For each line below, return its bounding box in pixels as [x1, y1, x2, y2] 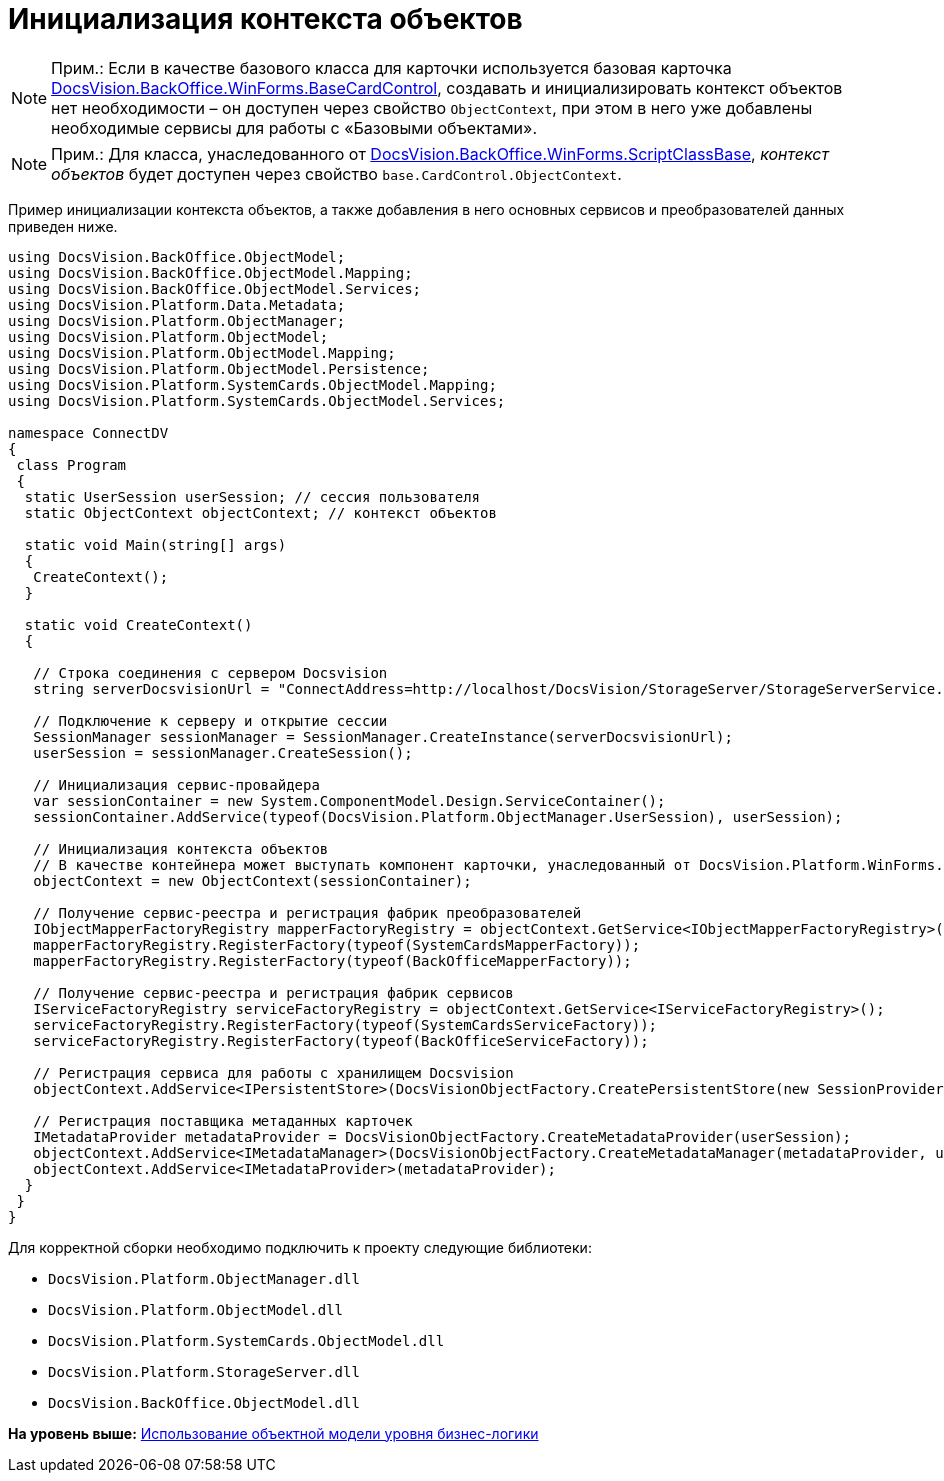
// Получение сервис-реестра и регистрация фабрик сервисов [33, 984, 514, 1001]
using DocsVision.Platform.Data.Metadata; [8, 296, 346, 313]
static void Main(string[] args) [24, 536, 287, 553]
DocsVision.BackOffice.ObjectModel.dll [48, 1394, 360, 1411]
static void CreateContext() [24, 616, 253, 633]
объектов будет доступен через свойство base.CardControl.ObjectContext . [51, 163, 622, 184]
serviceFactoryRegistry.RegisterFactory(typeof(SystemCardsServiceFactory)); [33, 1016, 658, 1033]
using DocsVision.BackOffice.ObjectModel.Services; [8, 280, 422, 297]
